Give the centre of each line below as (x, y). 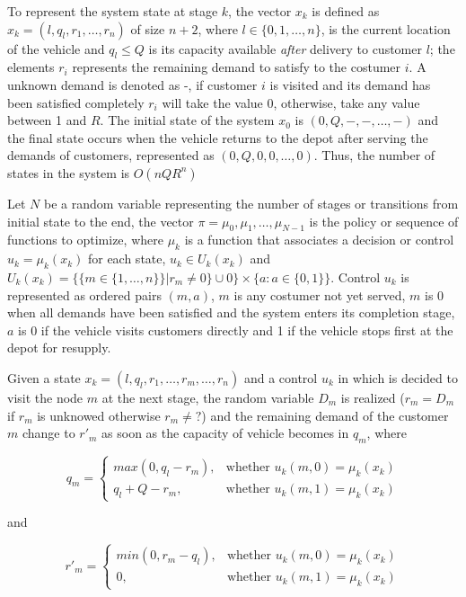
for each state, (127, 258)
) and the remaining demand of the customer (325, 415)
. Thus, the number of (374, 155)
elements (31, 67)
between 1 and (47, 120)
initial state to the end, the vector (101, 221)
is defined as (346, 11)
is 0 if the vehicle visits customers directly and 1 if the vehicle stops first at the (236, 330)
